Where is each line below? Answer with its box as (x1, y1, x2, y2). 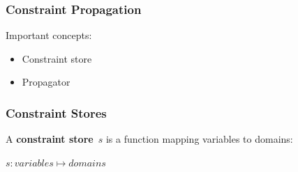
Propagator (22, 75, 70, 89)
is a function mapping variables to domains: (105, 132, 293, 146)
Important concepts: (6, 28, 92, 42)
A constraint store (6, 132, 94, 146)
